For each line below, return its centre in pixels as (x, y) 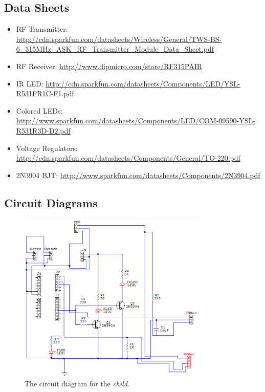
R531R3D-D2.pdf (43, 130)
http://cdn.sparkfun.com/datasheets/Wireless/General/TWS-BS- (119, 39)
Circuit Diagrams (51, 202)
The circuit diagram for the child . (77, 384)
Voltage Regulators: (47, 148)
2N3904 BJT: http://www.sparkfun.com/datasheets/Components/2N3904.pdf (138, 175)
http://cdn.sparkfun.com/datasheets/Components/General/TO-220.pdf (128, 158)
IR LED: (30, 83)
